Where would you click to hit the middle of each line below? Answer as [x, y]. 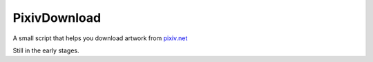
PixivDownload [57, 18]
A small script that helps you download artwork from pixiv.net [100, 38]
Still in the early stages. [46, 50]
